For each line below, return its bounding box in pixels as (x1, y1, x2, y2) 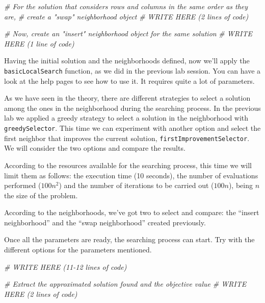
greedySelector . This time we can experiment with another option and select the (4, 123, 261, 133)
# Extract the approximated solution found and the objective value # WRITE (4, 278, 247, 289)
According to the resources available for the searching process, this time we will (4, 159, 252, 170)
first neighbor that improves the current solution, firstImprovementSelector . (4, 132, 250, 143)
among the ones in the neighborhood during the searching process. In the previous (4, 102, 261, 113)
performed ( (4, 180, 41, 191)
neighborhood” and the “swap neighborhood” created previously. (4, 217, 206, 227)
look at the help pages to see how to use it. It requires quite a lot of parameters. (4, 75, 255, 86)
